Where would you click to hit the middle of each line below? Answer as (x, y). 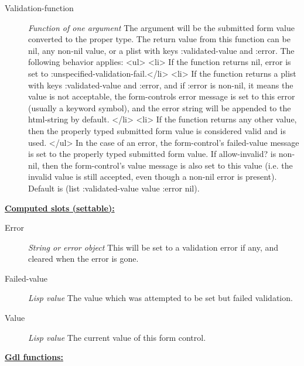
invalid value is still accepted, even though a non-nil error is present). (153, 177)
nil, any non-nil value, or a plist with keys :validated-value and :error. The (161, 50)
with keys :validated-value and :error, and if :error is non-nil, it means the (161, 85)
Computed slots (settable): (60, 208)
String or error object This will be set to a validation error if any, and (153, 247)
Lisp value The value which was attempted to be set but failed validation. (160, 298)
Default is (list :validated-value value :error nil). (114, 188)
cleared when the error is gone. (83, 259)
